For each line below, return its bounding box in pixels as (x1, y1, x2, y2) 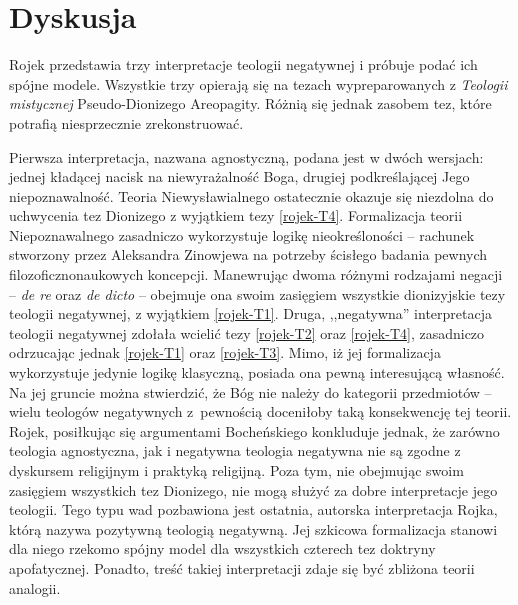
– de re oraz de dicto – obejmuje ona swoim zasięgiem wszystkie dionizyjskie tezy (9, 283, 506, 304)
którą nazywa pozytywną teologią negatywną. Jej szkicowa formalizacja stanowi (9, 518, 498, 539)
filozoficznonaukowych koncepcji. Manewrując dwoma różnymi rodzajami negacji (9, 264, 503, 285)
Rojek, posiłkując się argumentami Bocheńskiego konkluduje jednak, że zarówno (9, 420, 500, 441)
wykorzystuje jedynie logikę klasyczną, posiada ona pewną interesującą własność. (9, 362, 505, 383)
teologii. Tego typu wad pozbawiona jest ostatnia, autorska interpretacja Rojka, (9, 499, 498, 520)
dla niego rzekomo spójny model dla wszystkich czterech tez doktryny (9, 538, 436, 559)
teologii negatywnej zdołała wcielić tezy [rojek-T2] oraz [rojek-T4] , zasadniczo (9, 322, 485, 343)
